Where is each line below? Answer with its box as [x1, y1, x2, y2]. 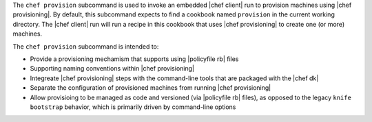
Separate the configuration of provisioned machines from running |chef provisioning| [30, 84, 271, 92]
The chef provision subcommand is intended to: [12, 42, 159, 51]
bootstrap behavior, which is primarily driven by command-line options [30, 103, 236, 111]
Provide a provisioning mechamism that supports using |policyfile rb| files [30, 55, 239, 63]
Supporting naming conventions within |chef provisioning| [30, 64, 194, 73]
